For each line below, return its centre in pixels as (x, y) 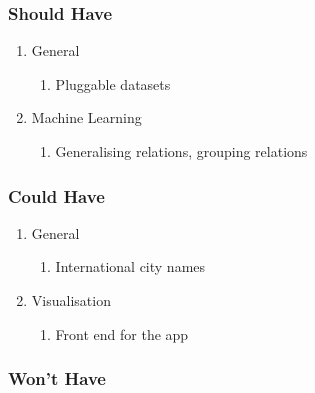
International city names (130, 266)
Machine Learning (86, 117)
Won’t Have (57, 378)
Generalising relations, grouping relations (181, 151)
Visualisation (71, 300)
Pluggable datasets (113, 83)
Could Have (56, 195)
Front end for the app (122, 333)
